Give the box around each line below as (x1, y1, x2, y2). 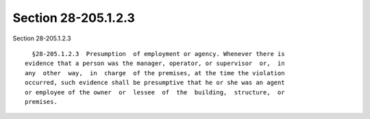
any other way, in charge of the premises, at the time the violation (25, 69, 285, 77)
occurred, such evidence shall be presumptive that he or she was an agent (25, 79, 285, 87)
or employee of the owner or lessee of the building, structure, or (25, 88, 285, 96)
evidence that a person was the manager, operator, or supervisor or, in (25, 59, 285, 68)
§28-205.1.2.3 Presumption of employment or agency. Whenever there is (32, 50, 285, 57)
